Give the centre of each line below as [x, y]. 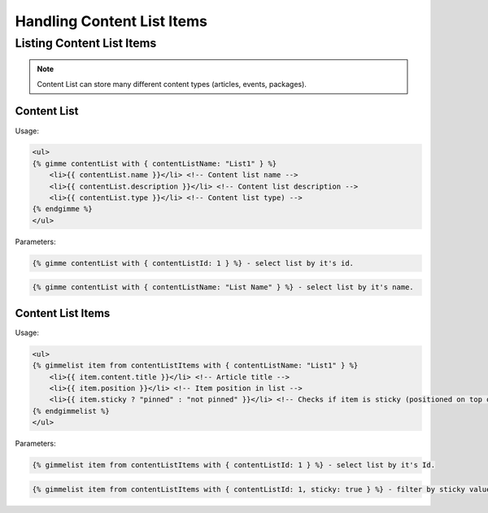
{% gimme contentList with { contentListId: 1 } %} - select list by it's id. [193, 263]
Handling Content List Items [111, 21]
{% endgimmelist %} [71, 411]
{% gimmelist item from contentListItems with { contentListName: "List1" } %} [195, 365]
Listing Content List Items [86, 43]
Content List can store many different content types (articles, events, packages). [172, 84]
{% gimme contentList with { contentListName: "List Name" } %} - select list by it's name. [223, 287]
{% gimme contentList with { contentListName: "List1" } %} [155, 163]
